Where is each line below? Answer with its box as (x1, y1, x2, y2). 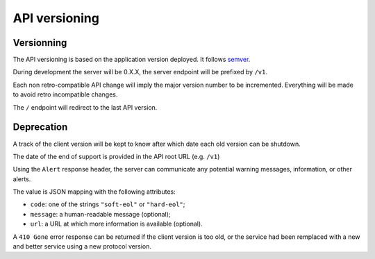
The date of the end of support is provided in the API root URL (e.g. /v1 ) (12, 152, 220, 160)
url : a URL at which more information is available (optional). (30, 219, 203, 228)
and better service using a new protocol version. (12, 242, 152, 251)
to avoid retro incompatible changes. (12, 90, 118, 99)
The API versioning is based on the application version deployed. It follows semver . (12, 56, 251, 64)
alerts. (12, 174, 31, 183)
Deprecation (12, 122, 68, 133)
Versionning (12, 37, 67, 49)
